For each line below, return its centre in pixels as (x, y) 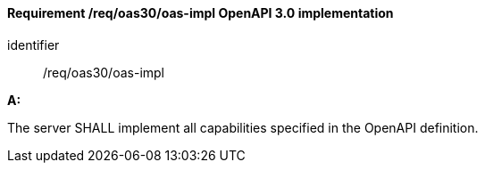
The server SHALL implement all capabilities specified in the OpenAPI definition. (243, 127)
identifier (33, 45)
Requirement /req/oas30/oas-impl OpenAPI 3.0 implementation (201, 13)
